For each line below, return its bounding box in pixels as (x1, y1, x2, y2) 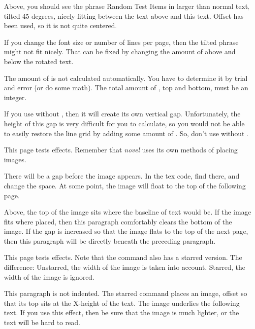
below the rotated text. (4, 56, 74, 66)
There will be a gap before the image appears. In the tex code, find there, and (4, 171, 240, 181)
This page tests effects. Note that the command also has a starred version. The (4, 252, 242, 262)
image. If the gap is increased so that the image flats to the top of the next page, (4, 226, 248, 236)
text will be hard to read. (4, 317, 80, 328)
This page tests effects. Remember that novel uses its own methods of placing (4, 145, 238, 155)
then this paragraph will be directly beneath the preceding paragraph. (4, 235, 216, 246)
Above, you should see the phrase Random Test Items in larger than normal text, (4, 1, 250, 11)
